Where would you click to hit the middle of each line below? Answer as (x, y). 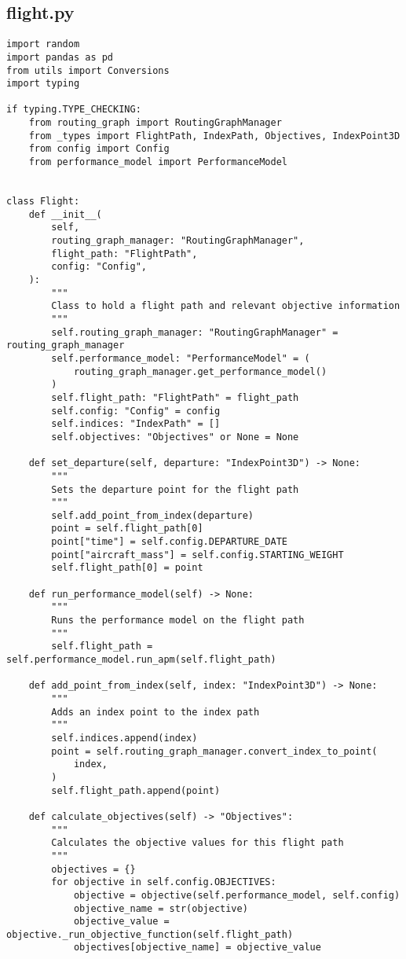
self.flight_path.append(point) (136, 790)
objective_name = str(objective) (161, 908)
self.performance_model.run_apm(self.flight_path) (141, 660)
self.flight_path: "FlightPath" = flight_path (175, 397)
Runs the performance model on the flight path (178, 621)
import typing (43, 84)
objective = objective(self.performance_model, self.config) (237, 895)
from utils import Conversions (88, 70)
